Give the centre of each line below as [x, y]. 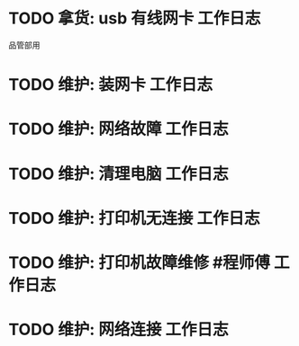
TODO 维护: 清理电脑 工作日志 [118, 174]
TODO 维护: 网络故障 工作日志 [118, 129]
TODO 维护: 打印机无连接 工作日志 [134, 218]
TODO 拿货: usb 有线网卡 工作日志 [135, 18]
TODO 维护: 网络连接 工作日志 [118, 330]
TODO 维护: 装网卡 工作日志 [111, 85]
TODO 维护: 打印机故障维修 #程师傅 [140, 262]
